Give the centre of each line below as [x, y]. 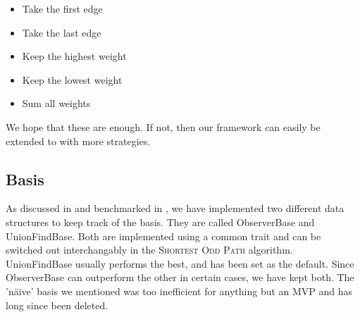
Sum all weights [56, 103]
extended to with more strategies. [78, 141]
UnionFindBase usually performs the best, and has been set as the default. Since [180, 263]
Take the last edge [62, 32]
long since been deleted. [57, 305]
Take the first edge [62, 8]
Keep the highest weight [74, 56]
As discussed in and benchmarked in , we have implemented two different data [175, 208]
